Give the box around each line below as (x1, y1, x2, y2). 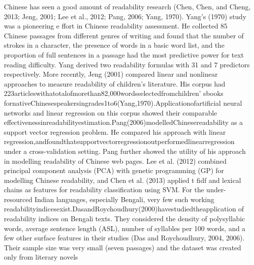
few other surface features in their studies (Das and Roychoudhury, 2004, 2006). (4, 233, 245, 243)
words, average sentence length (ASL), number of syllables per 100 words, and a (4, 223, 246, 233)
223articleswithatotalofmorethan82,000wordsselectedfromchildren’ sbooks (4, 88, 223, 98)
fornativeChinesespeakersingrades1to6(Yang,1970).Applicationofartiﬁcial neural (4, 97, 242, 108)
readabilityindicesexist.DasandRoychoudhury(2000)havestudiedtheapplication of (4, 204, 244, 214)
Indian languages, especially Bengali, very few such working (34, 194, 215, 204)
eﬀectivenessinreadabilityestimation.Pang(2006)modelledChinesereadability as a (4, 117, 243, 127)
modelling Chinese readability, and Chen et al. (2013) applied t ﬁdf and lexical (4, 175, 241, 185)
